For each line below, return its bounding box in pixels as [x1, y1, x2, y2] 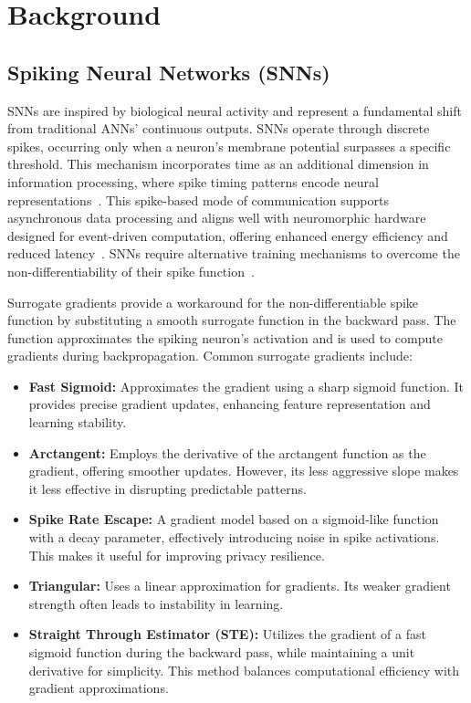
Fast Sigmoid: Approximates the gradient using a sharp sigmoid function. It [28, 376, 464, 395]
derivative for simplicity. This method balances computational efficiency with [28, 660, 460, 679]
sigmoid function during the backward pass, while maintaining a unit [28, 643, 415, 662]
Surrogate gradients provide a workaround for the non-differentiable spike [7, 292, 419, 311]
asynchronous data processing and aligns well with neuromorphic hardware [7, 208, 426, 227]
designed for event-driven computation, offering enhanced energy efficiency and [7, 226, 448, 245]
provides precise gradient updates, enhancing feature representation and [28, 394, 431, 414]
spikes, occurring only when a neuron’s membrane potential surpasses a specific [7, 136, 451, 155]
